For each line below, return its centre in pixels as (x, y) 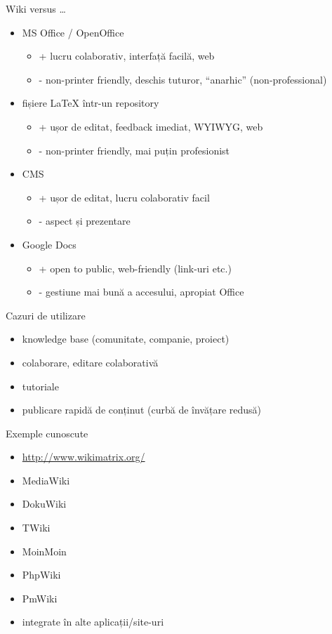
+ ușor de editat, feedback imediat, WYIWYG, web (151, 126)
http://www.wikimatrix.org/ (84, 457)
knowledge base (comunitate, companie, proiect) (126, 339)
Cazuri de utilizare (46, 315)
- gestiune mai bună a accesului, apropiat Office (141, 292)
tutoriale (40, 386)
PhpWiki (41, 575)
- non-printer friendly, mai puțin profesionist (134, 150)
